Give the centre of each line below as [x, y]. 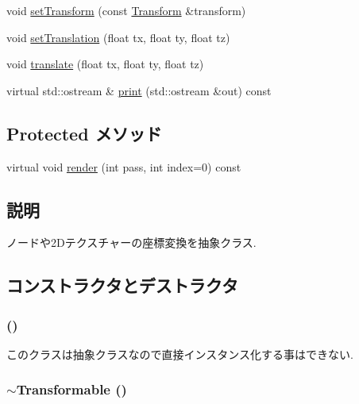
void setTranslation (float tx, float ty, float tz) [118, 37]
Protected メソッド [84, 133]
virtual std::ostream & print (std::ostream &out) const [139, 90]
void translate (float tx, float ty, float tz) [105, 64]
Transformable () [71, 389]
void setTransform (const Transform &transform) [126, 10]
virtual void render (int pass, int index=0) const [124, 166]
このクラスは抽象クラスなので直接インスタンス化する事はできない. [180, 354]
